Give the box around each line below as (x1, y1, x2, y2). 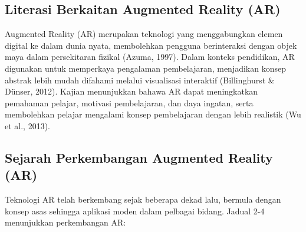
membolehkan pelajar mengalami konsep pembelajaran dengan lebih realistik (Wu (5, 108, 301, 120)
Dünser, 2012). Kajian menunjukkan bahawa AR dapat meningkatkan (5, 85, 258, 97)
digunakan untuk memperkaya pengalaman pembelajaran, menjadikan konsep (5, 62, 287, 74)
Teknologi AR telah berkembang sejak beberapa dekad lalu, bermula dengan (5, 193, 281, 206)
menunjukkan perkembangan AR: (5, 216, 126, 228)
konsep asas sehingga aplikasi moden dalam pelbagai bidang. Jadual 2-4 (5, 204, 265, 217)
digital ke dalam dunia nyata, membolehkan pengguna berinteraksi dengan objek (5, 39, 297, 51)
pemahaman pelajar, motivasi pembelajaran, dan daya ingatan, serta (5, 96, 254, 109)
